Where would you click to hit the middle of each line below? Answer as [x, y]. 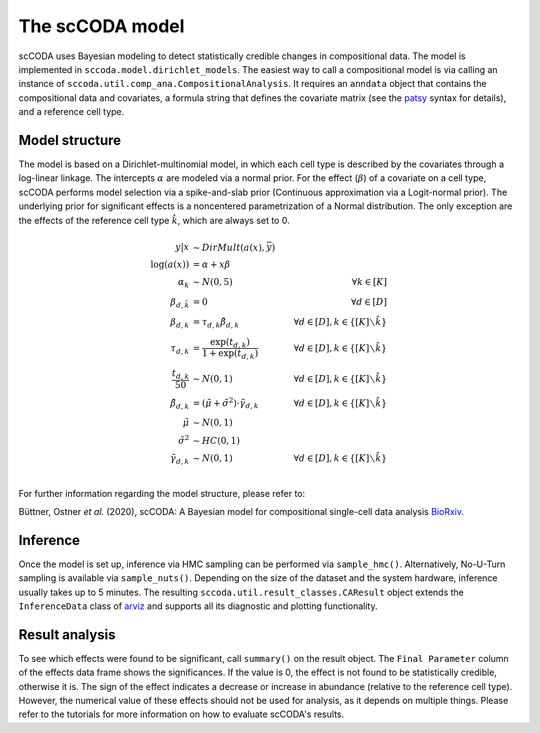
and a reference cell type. [71, 112]
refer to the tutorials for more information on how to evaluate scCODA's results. [181, 714]
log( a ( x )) [170, 264]
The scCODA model [101, 26]
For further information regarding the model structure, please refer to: [162, 493]
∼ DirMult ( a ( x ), [228, 247]
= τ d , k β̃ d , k [216, 323]
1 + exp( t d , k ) [230, 355]
